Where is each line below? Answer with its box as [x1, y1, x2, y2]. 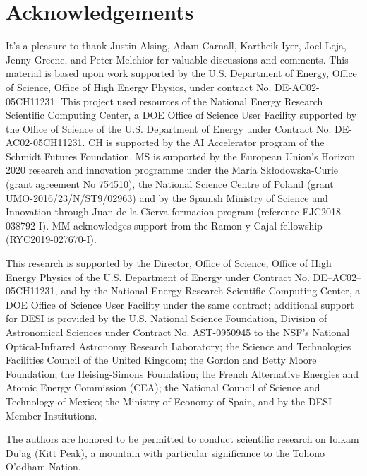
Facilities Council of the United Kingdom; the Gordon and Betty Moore [6, 352, 317, 367]
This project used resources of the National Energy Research [61, 93, 323, 108]
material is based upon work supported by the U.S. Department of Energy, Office [6, 66, 357, 81]
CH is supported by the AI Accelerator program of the [88, 135, 325, 150]
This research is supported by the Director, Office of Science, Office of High [6, 256, 332, 270]
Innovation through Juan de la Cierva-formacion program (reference [6, 204, 299, 219]
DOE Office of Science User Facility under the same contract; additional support [6, 297, 354, 311]
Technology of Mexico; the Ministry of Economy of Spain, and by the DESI [6, 393, 332, 408]
